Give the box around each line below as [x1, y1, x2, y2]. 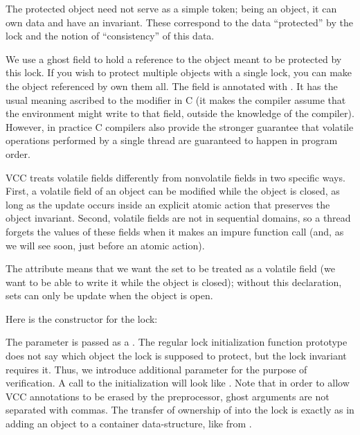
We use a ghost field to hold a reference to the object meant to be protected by [6, 51, 342, 66]
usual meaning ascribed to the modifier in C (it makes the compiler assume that [6, 92, 346, 107]
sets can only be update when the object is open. [6, 288, 213, 303]
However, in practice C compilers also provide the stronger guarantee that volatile [6, 119, 354, 134]
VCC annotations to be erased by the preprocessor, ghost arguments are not [6, 389, 330, 403]
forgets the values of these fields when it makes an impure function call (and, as [6, 224, 344, 238]
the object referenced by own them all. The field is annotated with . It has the [6, 78, 338, 93]
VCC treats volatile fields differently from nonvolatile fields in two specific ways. [6, 170, 345, 184]
